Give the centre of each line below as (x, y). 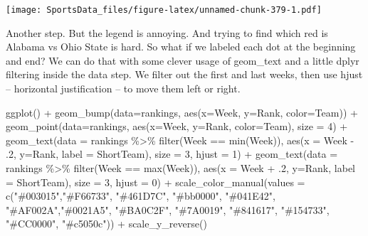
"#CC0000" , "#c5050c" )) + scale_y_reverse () (106, 224)
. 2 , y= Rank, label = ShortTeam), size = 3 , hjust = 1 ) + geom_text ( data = (172, 154)
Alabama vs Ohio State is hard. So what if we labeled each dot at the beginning (181, 47)
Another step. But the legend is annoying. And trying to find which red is (167, 32)
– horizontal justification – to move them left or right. (123, 88)
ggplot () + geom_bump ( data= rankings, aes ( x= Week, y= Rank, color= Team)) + (182, 112)
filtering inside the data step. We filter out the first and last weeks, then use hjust (184, 74)
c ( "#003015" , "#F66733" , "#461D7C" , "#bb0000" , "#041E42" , (141, 196)
